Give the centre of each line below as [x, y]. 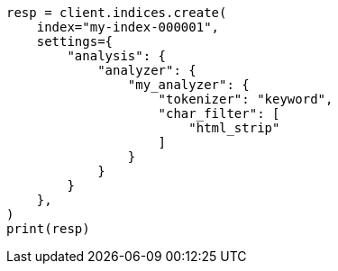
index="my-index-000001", [128, 27]
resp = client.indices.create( [117, 13]
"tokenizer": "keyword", [246, 99]
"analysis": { [117, 56]
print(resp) [48, 229]
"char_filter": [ [219, 113]
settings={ [75, 41]
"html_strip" [234, 128]
